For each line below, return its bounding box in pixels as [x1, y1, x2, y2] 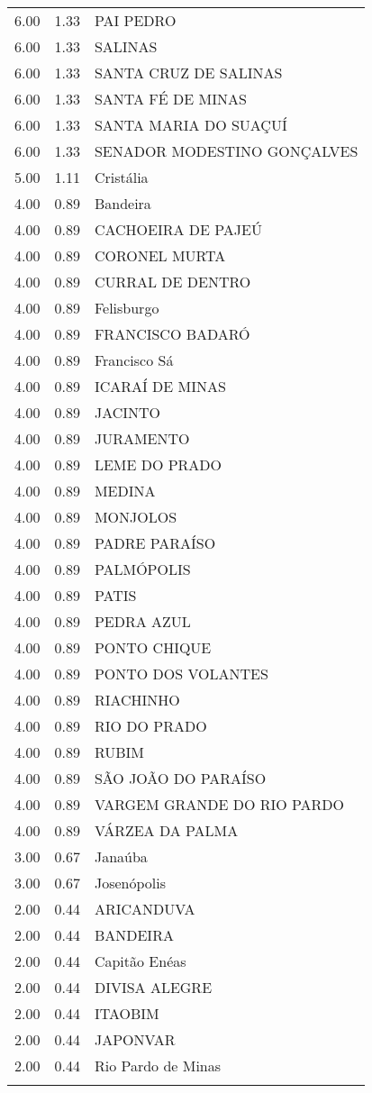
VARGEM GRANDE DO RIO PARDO [94, 794, 345, 815]
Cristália [94, 167, 149, 187]
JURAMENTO [94, 428, 190, 449]
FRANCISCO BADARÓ [94, 323, 250, 344]
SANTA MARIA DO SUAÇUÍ [94, 114, 287, 135]
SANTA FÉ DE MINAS [94, 88, 247, 109]
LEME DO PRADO [94, 454, 222, 475]
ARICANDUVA [94, 898, 195, 919]
